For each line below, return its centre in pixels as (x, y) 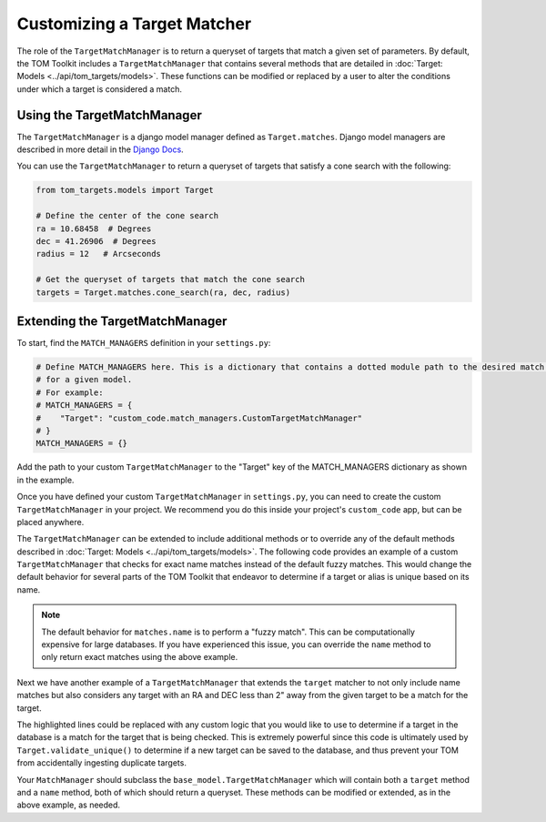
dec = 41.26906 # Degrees (96, 241)
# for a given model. (84, 380)
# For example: (70, 392)
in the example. (45, 480)
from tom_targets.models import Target (125, 190)
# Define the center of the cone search (127, 216)
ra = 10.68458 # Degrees (94, 228)
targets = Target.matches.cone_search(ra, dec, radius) (163, 292)
